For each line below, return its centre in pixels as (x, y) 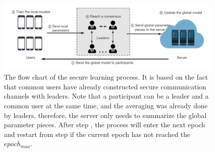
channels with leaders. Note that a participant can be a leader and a (106, 96)
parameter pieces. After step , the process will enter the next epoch (105, 125)
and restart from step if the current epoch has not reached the (97, 134)
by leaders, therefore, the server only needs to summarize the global (105, 115)
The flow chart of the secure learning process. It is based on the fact (106, 77)
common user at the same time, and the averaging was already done (106, 106)
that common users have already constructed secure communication (105, 86)
